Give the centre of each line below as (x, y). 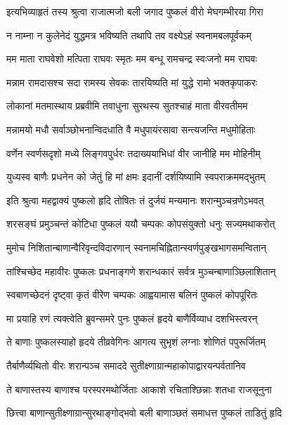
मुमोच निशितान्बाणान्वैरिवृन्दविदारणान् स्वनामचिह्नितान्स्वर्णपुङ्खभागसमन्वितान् (136, 247)
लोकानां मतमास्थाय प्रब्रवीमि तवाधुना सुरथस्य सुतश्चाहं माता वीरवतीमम (127, 106)
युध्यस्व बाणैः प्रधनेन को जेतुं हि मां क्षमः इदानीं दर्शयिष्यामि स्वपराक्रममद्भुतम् (136, 177)
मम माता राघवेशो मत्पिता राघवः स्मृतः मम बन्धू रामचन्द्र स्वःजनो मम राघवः (132, 59)
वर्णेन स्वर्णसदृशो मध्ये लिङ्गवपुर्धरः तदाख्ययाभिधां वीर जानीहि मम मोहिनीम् (133, 153)
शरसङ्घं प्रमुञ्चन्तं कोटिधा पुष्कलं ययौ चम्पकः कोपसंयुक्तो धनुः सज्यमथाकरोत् (141, 224)
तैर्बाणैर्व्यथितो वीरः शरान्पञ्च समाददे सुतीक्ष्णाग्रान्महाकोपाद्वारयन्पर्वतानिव (126, 365)
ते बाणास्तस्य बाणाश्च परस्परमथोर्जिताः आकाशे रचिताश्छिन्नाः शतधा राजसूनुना (139, 389)
